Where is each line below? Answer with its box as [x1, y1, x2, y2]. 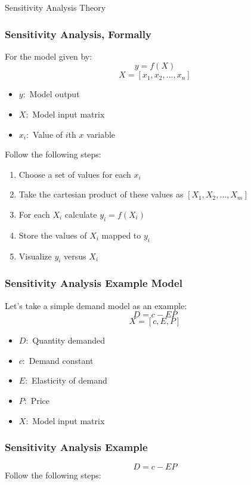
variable [86, 128, 116, 140]
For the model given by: [5, 50, 92, 62]
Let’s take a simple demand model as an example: [5, 299, 187, 311]
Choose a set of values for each [18, 168, 131, 180]
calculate [64, 208, 97, 220]
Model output [29, 88, 80, 100]
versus [64, 249, 86, 262]
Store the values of [18, 228, 87, 241]
